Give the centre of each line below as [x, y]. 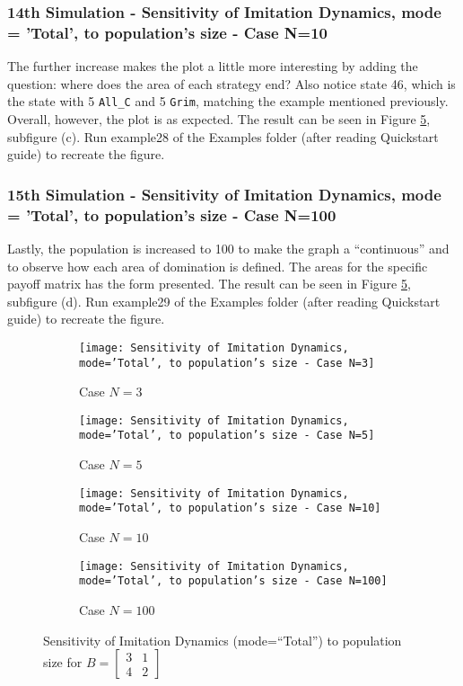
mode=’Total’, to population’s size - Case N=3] [227, 363]
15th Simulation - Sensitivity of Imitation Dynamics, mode [224, 194]
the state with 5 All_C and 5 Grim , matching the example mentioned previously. [228, 101]
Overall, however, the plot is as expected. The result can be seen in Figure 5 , [219, 118]
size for [63, 662]
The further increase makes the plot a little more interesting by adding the [213, 66]
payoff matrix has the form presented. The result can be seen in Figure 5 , [209, 284]
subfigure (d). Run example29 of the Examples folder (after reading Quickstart [224, 301]
